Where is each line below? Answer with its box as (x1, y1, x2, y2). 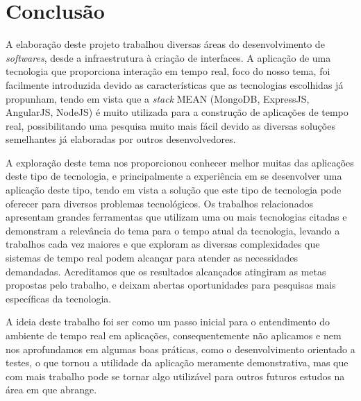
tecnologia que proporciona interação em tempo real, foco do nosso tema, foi (6, 64, 330, 78)
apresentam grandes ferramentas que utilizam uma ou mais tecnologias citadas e (6, 210, 347, 224)
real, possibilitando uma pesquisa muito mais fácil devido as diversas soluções (6, 118, 335, 133)
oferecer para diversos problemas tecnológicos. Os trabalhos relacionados (6, 196, 313, 210)
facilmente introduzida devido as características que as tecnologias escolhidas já (6, 77, 344, 92)
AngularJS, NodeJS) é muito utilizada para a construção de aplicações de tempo (6, 105, 349, 119)
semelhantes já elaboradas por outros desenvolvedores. (6, 132, 236, 146)
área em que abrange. (6, 382, 97, 397)
